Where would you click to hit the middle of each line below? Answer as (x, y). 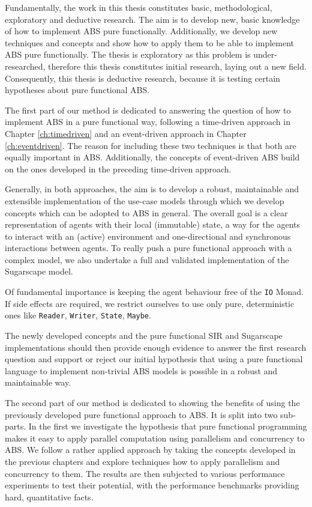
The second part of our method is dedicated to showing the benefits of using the (152, 402)
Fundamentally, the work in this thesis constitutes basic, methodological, (139, 7)
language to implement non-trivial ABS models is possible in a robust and (141, 370)
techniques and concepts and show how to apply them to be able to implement (150, 42)
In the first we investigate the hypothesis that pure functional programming (168, 426)
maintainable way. (38, 382)
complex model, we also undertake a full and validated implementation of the (147, 259)
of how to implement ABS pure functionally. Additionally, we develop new (141, 31)
